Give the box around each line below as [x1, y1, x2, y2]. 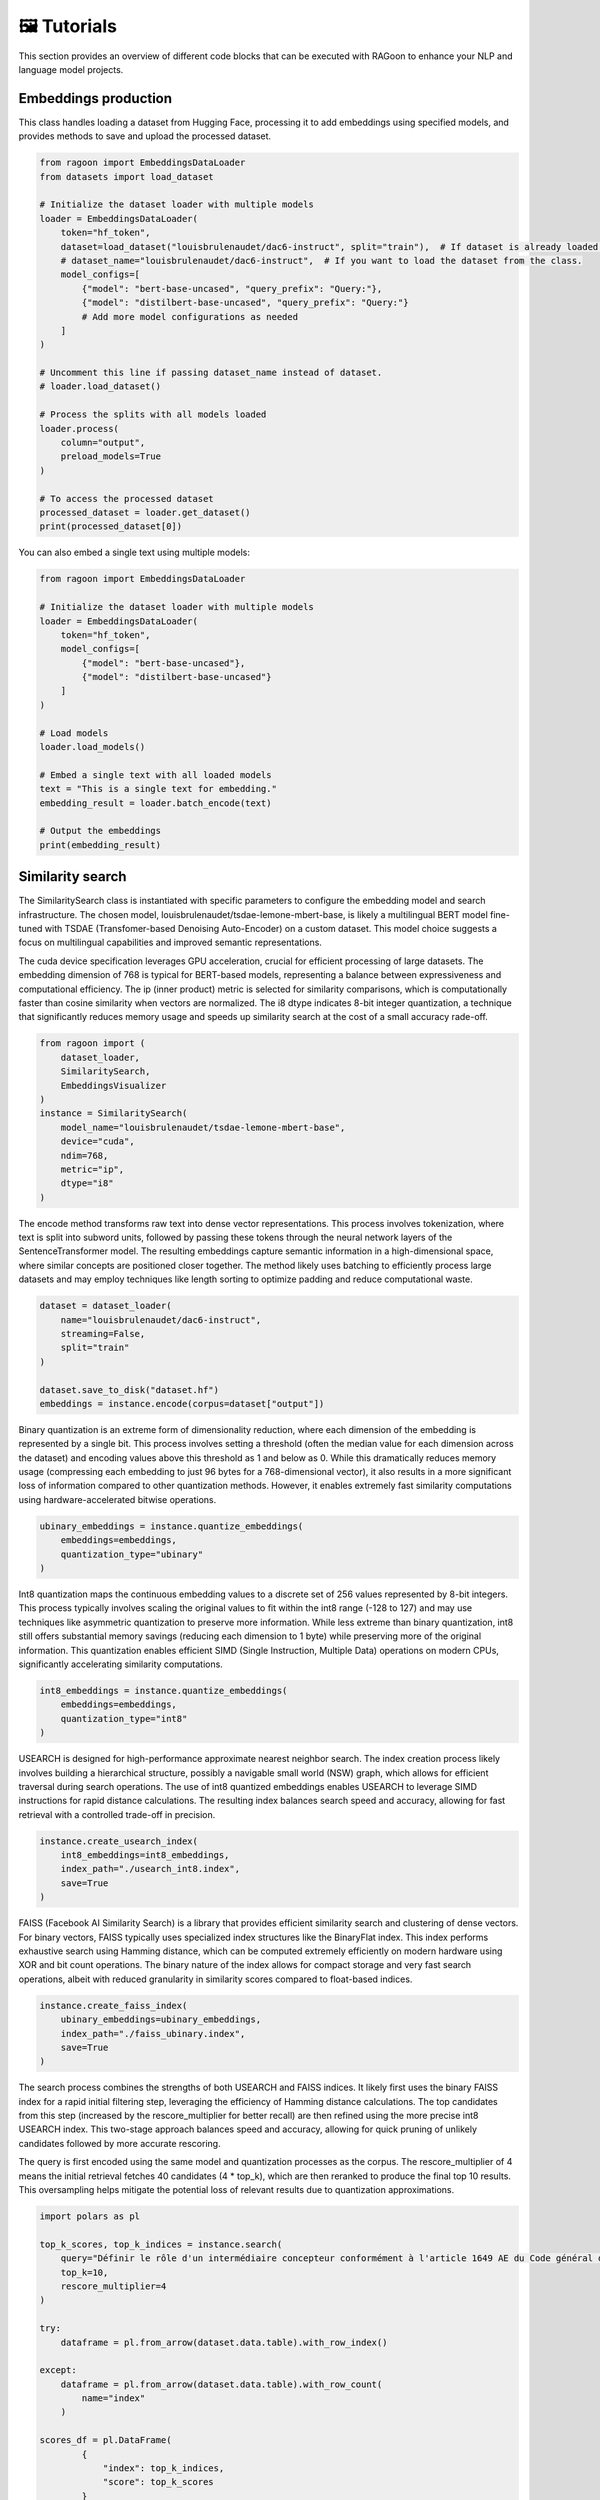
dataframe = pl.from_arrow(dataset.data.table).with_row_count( [60, 2378, 383, 2390]
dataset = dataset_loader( [39, 1300, 172, 1312]
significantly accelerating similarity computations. [18, 1658, 224, 1670]
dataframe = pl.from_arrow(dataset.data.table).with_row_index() [60, 2336, 388, 2348]
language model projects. [18, 63, 124, 75]
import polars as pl [39, 2211, 140, 2222]
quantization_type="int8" [60, 1713, 188, 1724]
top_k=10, [60, 2266, 109, 2278]
